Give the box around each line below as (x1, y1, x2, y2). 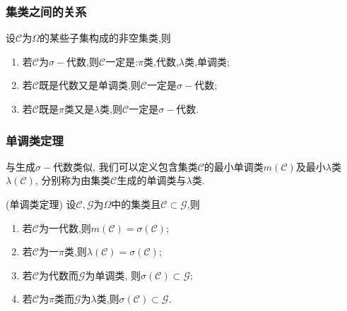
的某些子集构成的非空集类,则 (39, 30, 171, 45)
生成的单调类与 (117, 173, 187, 188)
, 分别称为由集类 (35, 173, 111, 188)
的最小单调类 (204, 159, 264, 173)
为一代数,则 (38, 220, 91, 235)
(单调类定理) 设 (6, 197, 76, 211)
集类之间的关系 (6, 2, 87, 20)
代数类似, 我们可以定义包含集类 (53, 159, 198, 173)
